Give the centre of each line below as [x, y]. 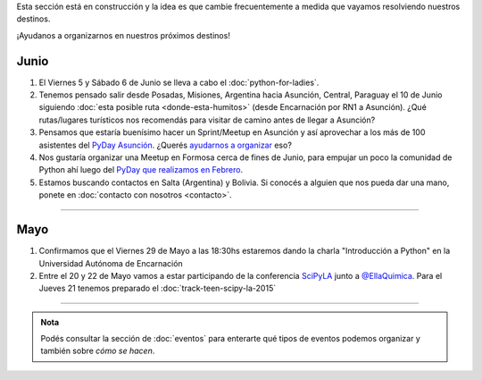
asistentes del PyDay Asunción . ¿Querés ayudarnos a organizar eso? [165, 145]
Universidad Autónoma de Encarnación [111, 263]
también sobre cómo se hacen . [98, 351]
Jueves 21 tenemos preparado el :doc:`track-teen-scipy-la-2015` [158, 288]
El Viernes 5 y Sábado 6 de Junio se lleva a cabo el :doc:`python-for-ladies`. [179, 82]
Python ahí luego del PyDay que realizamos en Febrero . [141, 170]
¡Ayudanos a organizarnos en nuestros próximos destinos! [124, 35]
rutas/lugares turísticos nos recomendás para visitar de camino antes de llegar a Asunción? [207, 120]
